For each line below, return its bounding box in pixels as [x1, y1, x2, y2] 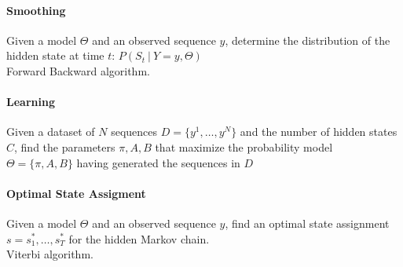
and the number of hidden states [240, 123, 398, 140]
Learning [6, 93, 55, 110]
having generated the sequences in [76, 154, 240, 170]
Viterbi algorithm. [6, 246, 93, 262]
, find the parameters [14, 138, 115, 155]
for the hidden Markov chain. [68, 230, 210, 247]
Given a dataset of [6, 123, 95, 140]
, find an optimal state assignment [225, 214, 390, 231]
